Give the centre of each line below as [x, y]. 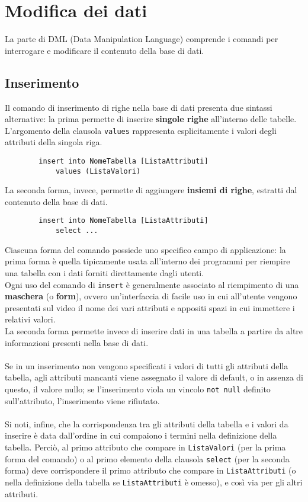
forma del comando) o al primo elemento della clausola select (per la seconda [147, 458]
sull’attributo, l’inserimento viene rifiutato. [82, 400]
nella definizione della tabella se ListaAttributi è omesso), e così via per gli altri [154, 482]
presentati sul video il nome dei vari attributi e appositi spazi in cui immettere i [150, 307]
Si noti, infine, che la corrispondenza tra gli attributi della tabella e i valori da [147, 423]
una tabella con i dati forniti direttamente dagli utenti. [105, 272]
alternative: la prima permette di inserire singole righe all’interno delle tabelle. [151, 119]
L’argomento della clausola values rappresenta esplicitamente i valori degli [141, 130]
